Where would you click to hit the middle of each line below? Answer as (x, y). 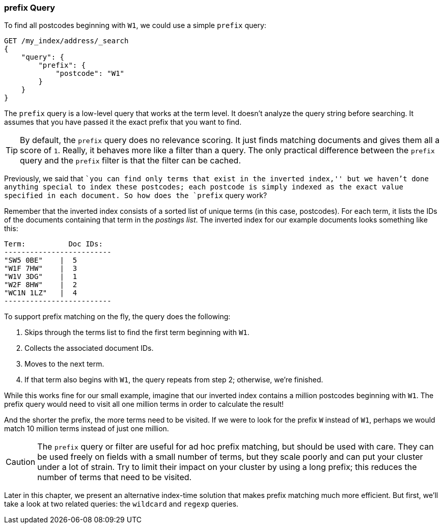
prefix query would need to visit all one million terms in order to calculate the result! (144, 404)
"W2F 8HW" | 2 (41, 285)
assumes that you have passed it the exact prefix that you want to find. (123, 122)
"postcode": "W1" (90, 74)
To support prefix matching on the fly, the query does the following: (117, 317)
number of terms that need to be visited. (115, 477)
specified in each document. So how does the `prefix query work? (136, 196)
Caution (21, 462)
